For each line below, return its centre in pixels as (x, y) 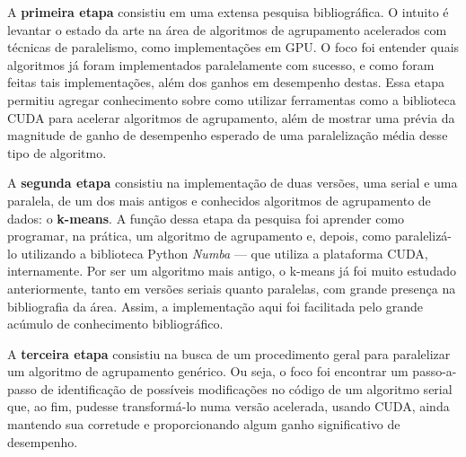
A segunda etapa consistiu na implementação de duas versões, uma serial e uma (233, 183)
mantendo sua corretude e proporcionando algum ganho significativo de (204, 424)
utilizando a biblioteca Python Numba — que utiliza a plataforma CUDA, (224, 253)
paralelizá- (423, 236)
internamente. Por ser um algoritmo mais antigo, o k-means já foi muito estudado (232, 271)
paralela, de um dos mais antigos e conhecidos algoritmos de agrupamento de (219, 200)
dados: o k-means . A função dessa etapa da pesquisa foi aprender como (206, 218)
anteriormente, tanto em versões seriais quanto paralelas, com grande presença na (232, 288)
